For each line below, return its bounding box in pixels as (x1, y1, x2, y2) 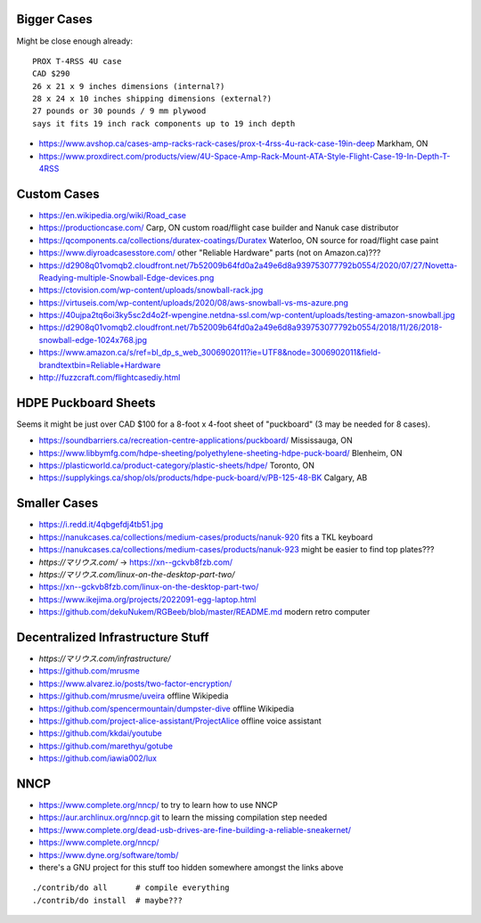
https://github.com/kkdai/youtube (38, 728, 162, 739)
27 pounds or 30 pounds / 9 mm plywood (32, 106, 207, 116)
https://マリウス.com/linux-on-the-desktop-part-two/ (38, 568, 235, 579)
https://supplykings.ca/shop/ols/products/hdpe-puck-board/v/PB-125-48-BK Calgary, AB (38, 472, 368, 483)
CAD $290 (32, 69, 70, 79)
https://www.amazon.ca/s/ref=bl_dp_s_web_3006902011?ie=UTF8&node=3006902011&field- (38, 347, 382, 358)
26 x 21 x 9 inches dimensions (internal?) (32, 81, 225, 91)
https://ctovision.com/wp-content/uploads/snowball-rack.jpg (38, 285, 264, 296)
